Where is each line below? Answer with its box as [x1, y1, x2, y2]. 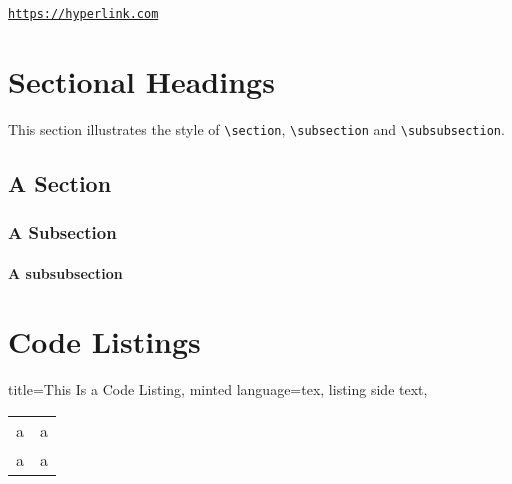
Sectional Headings [8, 60, 275, 101]
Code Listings [8, 321, 201, 362]
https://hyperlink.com [8, 7, 159, 21]
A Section [8, 167, 112, 198]
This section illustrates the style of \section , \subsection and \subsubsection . [8, 118, 505, 139]
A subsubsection [8, 262, 123, 283]
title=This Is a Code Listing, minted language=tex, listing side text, [8, 379, 428, 400]
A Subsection [8, 220, 117, 245]
